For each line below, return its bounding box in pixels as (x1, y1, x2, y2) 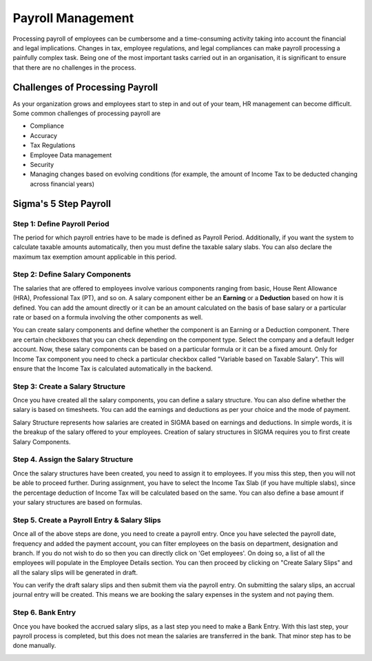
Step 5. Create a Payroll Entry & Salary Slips (12, 515, 161, 524)
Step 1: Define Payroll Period (12, 219, 110, 228)
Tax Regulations (30, 141, 76, 150)
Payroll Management (12, 10, 134, 26)
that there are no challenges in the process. (12, 63, 136, 72)
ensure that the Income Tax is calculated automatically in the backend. (12, 364, 213, 373)
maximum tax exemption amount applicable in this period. (12, 253, 177, 261)
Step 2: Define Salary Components (12, 270, 131, 279)
